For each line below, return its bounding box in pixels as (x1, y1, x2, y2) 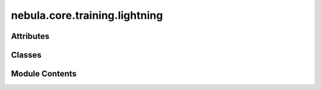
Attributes (11, 31, 50, 41)
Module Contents (11, 69, 77, 79)
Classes (11, 50, 42, 60)
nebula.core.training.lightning (11, 9, 163, 22)
